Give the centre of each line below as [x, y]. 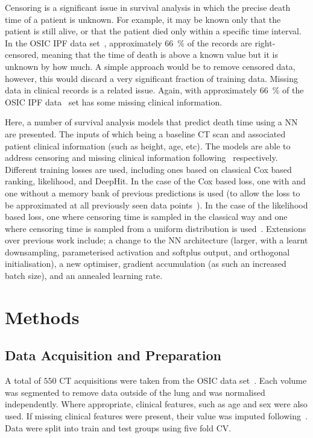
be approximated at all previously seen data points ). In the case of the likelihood [156, 205]
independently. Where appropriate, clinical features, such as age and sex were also [156, 404]
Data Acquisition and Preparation [113, 355]
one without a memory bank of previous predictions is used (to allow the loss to [153, 192]
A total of [23, 380]
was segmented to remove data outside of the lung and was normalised [135, 392]
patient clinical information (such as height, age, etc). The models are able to [148, 145]
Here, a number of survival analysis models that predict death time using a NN [151, 122]
